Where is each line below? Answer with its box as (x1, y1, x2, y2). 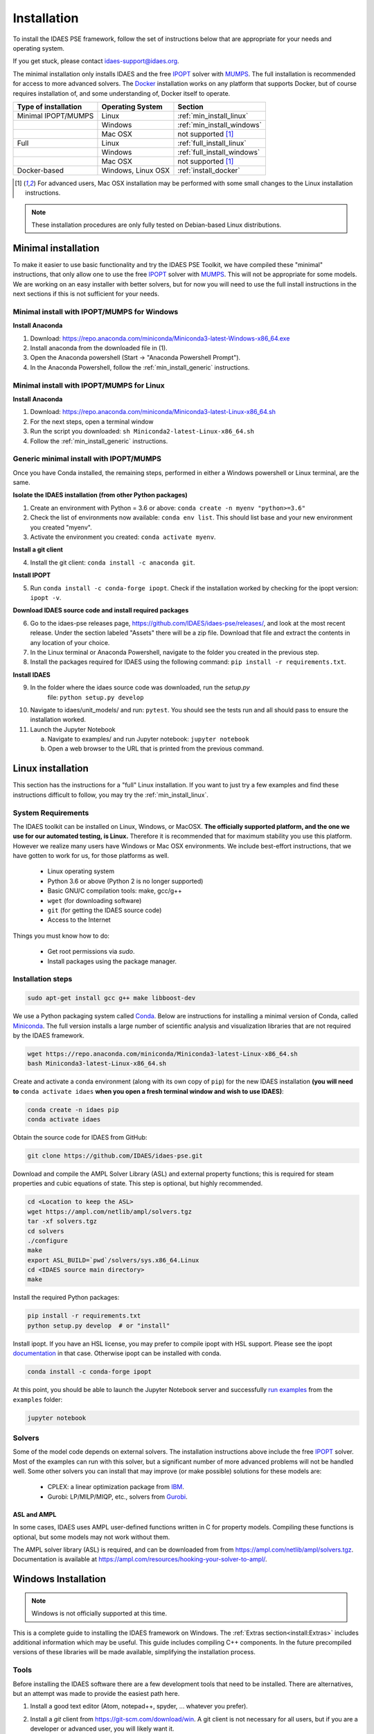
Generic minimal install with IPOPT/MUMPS (12, 454, 162, 464)
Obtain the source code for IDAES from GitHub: (12, 1133, 148, 1141)
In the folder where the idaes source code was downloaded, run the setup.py (30, 683, 250, 692)
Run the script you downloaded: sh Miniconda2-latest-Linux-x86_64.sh (30, 427, 254, 436)
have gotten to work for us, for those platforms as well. (12, 852, 170, 860)
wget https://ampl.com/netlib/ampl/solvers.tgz (27, 1208, 192, 1215)
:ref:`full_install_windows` (177, 147, 260, 157)
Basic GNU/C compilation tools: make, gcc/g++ (47, 886, 183, 895)
